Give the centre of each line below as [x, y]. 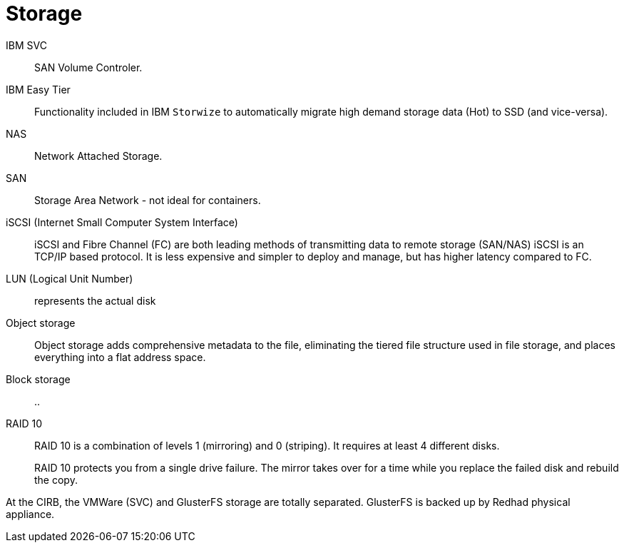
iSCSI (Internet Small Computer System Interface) [122, 222]
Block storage [38, 379]
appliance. [30, 514]
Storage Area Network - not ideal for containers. [148, 200]
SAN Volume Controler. [88, 67]
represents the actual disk [95, 300]
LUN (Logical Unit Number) [70, 278]
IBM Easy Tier [38, 89]
